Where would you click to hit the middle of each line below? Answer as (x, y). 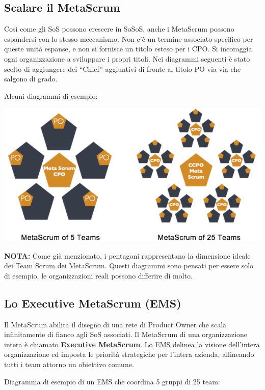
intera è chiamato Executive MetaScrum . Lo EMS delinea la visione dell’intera (132, 344)
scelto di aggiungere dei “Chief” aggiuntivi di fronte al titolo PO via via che (123, 68)
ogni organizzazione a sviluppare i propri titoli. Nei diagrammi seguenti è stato (127, 58)
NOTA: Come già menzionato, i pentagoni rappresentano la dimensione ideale (127, 255)
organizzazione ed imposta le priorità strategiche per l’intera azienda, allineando (129, 354)
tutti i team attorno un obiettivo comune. (69, 364)
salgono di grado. (31, 79)
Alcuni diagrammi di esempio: (51, 95)
